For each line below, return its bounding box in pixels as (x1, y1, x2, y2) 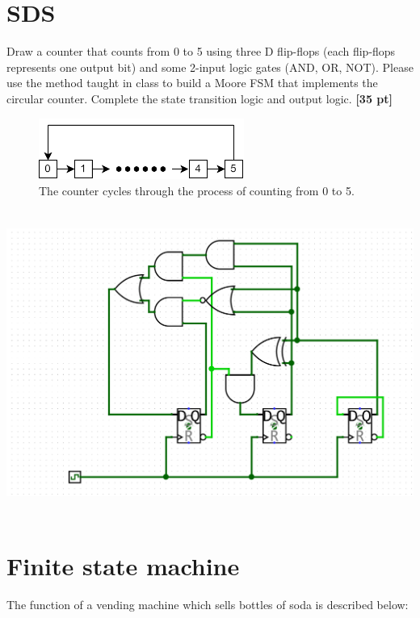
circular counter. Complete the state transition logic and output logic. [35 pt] (6, 90, 393, 106)
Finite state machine (6, 549, 240, 582)
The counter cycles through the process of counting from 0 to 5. (39, 182, 355, 198)
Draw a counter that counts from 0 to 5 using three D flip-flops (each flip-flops (6, 43, 396, 60)
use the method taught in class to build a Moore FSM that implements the (6, 74, 378, 91)
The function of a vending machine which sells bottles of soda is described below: (6, 595, 409, 612)
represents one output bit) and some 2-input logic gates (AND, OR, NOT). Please (6, 58, 414, 75)
